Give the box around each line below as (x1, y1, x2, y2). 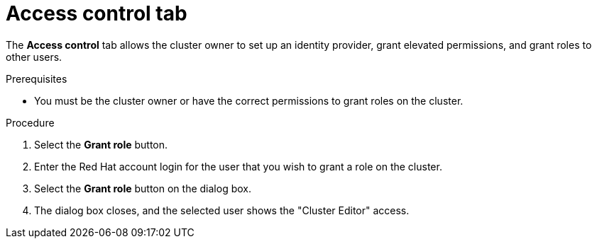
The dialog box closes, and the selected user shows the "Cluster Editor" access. (34, 204, 410, 216)
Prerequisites (6, 72, 67, 85)
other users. (6, 50, 62, 63)
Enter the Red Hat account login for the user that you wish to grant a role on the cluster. (34, 160, 442, 173)
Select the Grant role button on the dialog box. (34, 182, 251, 194)
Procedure (6, 116, 55, 129)
